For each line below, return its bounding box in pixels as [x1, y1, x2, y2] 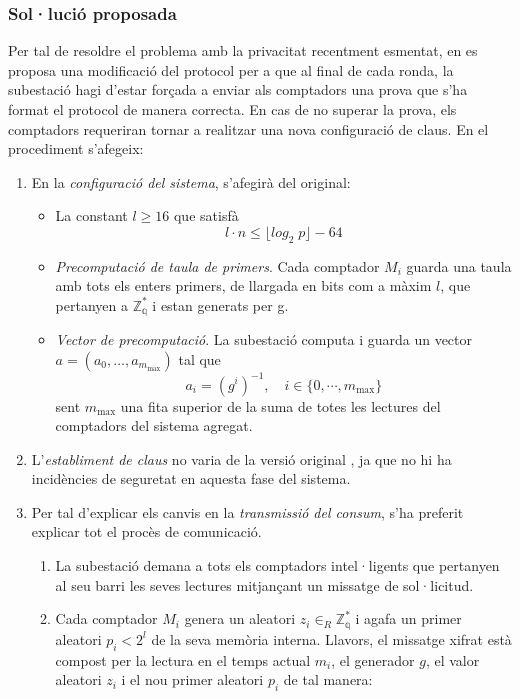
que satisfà [173, 205, 239, 226]
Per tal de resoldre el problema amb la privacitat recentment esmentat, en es [8, 40, 478, 61]
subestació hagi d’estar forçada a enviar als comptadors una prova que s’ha [8, 79, 468, 100]
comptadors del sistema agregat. [55, 415, 253, 436]
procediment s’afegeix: [8, 138, 144, 159]
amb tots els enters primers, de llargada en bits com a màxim [55, 275, 432, 296]
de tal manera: [283, 669, 373, 690]
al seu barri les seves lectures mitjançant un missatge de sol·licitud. [55, 574, 474, 595]
